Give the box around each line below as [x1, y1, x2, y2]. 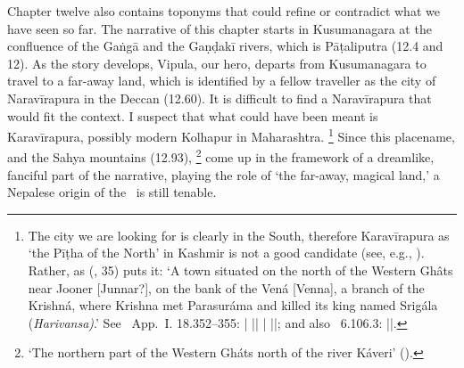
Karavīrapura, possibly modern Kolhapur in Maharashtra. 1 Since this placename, [7, 125, 455, 145]
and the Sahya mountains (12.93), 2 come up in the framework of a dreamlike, [7, 145, 435, 167]
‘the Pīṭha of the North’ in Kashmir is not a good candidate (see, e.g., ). [28, 243, 425, 262]
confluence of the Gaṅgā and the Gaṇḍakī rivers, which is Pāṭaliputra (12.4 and [7, 37, 443, 55]
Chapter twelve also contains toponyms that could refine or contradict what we [7, 2, 440, 20]
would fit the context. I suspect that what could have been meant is [7, 106, 378, 125]
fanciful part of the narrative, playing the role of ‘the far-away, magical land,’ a [7, 165, 440, 184]
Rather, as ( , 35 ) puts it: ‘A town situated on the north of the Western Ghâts [28, 261, 453, 280]
